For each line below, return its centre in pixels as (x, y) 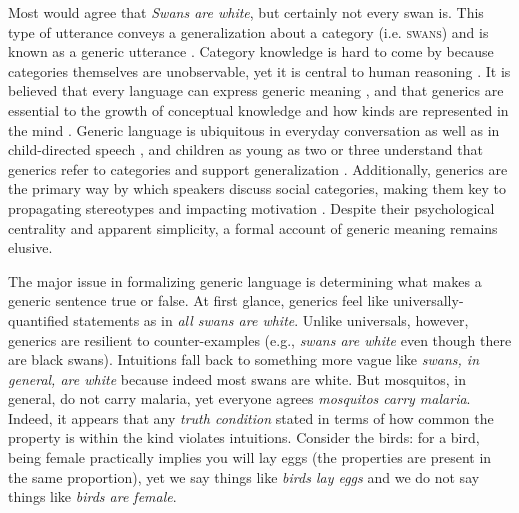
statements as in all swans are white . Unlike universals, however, (271, 319)
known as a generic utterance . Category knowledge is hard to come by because (251, 51)
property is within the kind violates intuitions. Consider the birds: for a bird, (244, 437)
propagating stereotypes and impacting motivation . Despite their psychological (251, 207)
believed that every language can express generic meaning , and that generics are (256, 90)
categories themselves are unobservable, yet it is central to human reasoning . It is (259, 70)
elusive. (30, 247)
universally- (428, 300)
